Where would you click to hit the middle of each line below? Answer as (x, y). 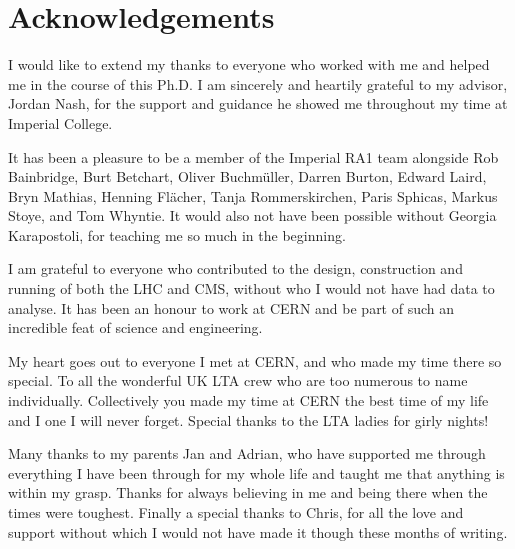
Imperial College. (60, 122)
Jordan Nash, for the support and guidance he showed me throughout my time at (258, 103)
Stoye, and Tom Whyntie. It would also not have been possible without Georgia (252, 215)
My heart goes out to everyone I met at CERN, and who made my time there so (255, 360)
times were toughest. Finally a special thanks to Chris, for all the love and (236, 512)
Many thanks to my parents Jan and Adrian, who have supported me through (247, 453)
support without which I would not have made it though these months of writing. (258, 531)
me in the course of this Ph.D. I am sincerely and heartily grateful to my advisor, (258, 83)
